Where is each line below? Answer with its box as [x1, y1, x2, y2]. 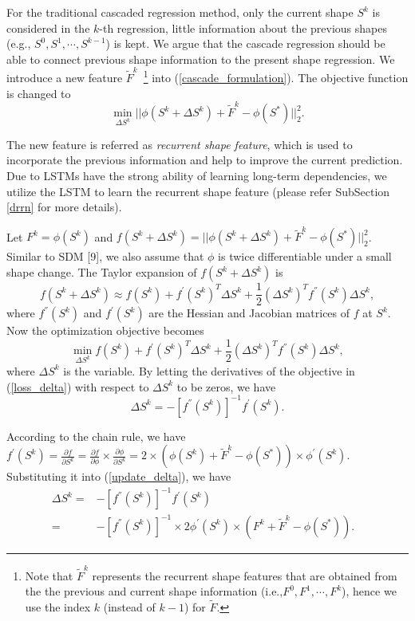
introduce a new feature [6, 69, 123, 86]
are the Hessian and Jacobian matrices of [148, 305, 350, 321]
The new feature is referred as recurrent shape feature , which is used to [6, 136, 353, 152]
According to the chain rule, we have [6, 427, 186, 444]
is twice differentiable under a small [218, 248, 392, 265]
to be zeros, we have [176, 378, 276, 395]
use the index [25, 599, 91, 615]
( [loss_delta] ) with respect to [6, 378, 149, 395]
